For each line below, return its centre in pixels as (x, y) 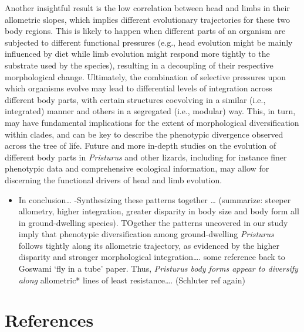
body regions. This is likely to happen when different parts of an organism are (145, 31)
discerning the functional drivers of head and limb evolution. (114, 179)
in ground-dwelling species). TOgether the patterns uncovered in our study (153, 222)
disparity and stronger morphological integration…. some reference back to (152, 257)
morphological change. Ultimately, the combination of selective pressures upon (146, 76)
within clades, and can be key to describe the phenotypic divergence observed (144, 134)
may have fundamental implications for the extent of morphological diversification (152, 122)
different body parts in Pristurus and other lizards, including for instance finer (146, 157)
